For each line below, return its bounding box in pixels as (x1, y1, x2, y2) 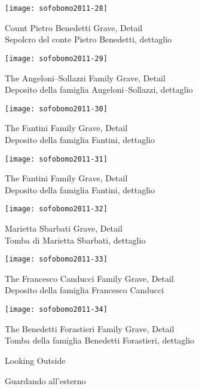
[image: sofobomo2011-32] (5, 205, 108, 214)
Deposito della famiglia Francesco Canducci (5, 284, 164, 296)
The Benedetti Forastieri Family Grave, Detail (5, 322, 174, 335)
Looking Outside (5, 354, 66, 366)
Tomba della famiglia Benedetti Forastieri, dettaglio (5, 334, 195, 347)
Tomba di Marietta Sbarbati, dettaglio (5, 233, 146, 246)
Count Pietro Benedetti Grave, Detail (5, 21, 143, 34)
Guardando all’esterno (5, 374, 86, 387)
